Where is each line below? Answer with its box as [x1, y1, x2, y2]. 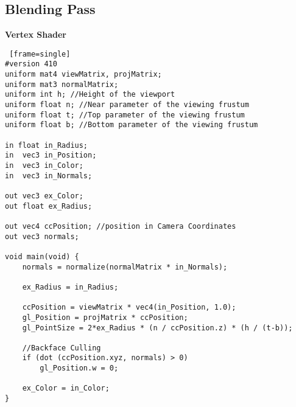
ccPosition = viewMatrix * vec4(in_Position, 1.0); [22, 303, 236, 312]
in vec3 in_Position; [5, 151, 97, 160]
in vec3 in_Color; [5, 161, 83, 170]
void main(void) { [5, 252, 79, 261]
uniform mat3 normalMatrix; [5, 80, 119, 89]
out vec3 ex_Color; [5, 191, 83, 200]
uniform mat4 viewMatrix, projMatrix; [5, 70, 162, 79]
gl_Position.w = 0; [40, 364, 119, 373]
